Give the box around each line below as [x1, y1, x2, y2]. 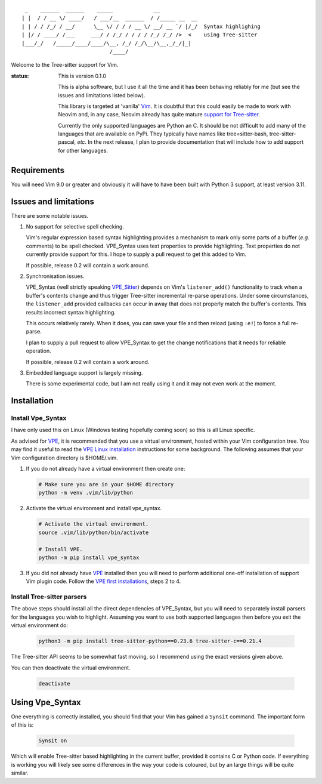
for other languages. [58, 147, 109, 154]
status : [11, 72, 29, 79]
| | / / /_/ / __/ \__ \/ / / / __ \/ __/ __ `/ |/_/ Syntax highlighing [21, 23, 261, 30]
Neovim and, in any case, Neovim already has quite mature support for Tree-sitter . [58, 111, 261, 118]
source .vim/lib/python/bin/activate [38, 529, 149, 536]
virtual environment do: [11, 622, 69, 629]
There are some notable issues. [11, 212, 89, 219]
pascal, [58, 138, 76, 146]
